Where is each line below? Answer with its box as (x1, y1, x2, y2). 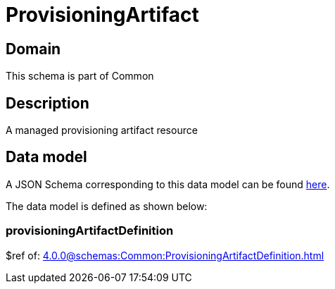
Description (6, 94, 89, 112)
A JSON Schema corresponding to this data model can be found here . (6, 178, 330, 190)
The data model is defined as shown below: (6, 199, 208, 212)
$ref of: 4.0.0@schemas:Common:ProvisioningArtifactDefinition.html (6, 249, 324, 262)
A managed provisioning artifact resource (6, 124, 198, 137)
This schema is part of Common (6, 70, 154, 82)
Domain (6, 39, 61, 58)
